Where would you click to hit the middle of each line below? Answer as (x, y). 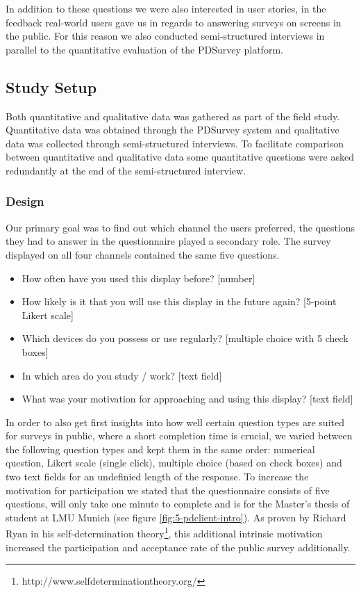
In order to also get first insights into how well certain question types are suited (175, 422)
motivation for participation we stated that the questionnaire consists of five (168, 490)
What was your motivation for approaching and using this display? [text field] (187, 399)
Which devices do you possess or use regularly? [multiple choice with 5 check (185, 338)
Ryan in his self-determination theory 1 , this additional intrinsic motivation (164, 533)
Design (25, 201)
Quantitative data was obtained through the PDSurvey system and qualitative (173, 130)
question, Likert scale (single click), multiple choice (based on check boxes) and (174, 463)
